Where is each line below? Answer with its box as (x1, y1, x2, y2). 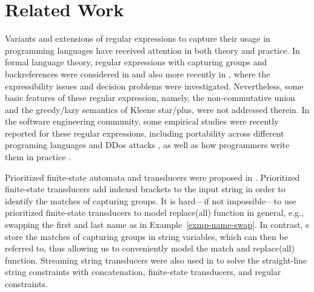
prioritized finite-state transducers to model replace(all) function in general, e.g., (5, 206, 304, 219)
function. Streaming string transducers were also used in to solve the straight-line (5, 253, 307, 266)
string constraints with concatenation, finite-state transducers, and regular (5, 265, 281, 278)
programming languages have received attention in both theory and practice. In (5, 44, 300, 56)
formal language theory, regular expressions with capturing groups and (5, 56, 267, 68)
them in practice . (5, 151, 71, 163)
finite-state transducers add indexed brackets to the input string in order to (5, 183, 286, 195)
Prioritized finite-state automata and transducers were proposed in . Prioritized (5, 170, 300, 183)
